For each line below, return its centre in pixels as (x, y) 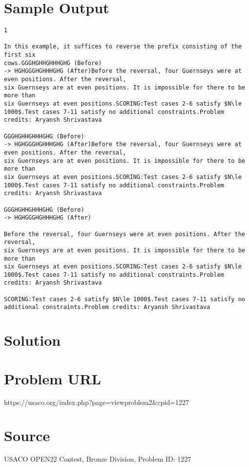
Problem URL (52, 378)
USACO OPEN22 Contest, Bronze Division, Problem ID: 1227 (98, 459)
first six (20, 55)
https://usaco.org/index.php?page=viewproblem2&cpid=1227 (97, 402)
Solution (32, 340)
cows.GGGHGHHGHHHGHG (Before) (53, 63)
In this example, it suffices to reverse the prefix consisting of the (123, 47)
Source (27, 435)
